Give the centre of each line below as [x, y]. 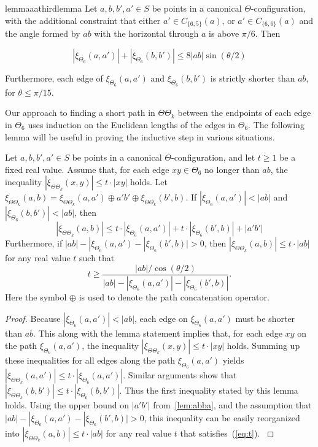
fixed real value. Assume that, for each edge [87, 169]
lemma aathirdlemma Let [51, 8]
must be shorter [265, 318]
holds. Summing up [263, 346]
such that [97, 258]
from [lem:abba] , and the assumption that [232, 405]
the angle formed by [43, 33]
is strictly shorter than [253, 78]
